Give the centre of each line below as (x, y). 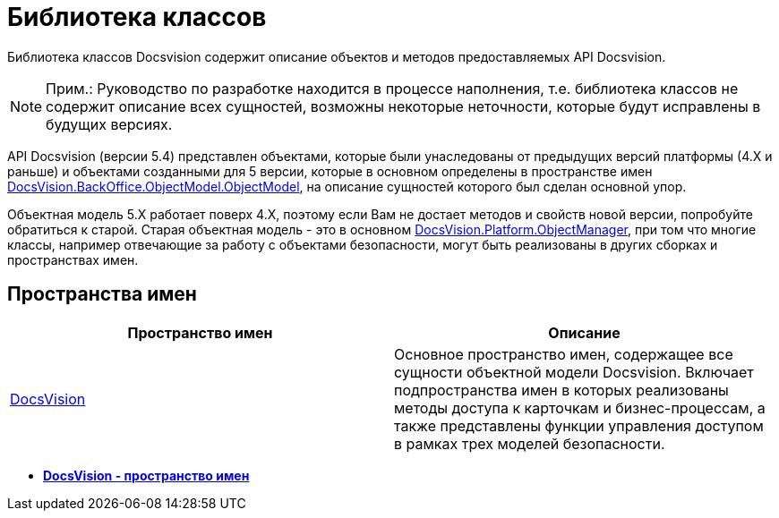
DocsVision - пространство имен (146, 475)
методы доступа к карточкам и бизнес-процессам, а (580, 408)
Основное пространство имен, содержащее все (564, 354)
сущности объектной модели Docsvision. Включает (574, 372)
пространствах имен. (73, 259)
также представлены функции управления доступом (579, 425)
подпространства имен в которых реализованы (561, 390)
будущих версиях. (109, 124)
